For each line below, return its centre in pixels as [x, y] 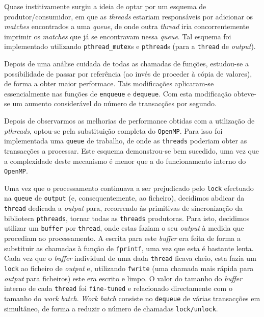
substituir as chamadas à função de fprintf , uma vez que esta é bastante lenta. [129, 248]
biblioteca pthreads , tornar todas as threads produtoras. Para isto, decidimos [127, 218]
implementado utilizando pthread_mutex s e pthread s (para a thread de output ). [130, 46]
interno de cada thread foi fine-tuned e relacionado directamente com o [118, 288]
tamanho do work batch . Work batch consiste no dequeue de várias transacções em [132, 298]
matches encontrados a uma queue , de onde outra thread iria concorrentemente [127, 26]
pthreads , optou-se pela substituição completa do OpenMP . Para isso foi [113, 130]
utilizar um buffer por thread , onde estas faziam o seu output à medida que [124, 228]
